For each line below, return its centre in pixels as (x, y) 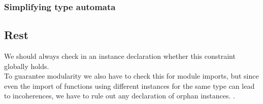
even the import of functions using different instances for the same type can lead (129, 85)
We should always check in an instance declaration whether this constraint (120, 56)
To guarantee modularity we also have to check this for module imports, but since (131, 76)
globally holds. (27, 66)
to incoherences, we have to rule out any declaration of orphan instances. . (120, 96)
